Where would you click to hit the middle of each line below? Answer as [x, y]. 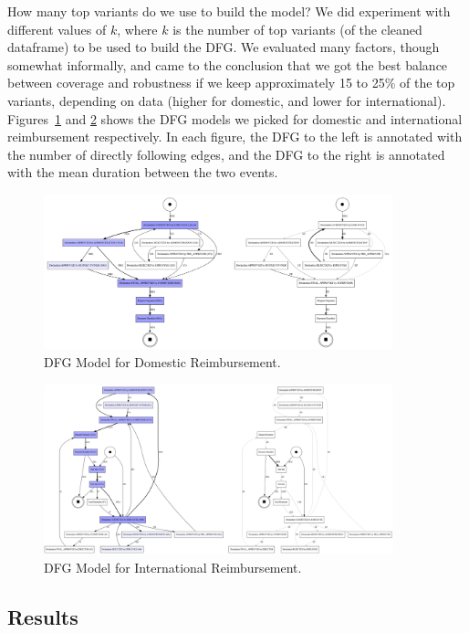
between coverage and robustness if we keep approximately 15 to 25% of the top [231, 83]
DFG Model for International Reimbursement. [173, 567]
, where [137, 29]
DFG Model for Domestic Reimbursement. [162, 362]
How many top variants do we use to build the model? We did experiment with [229, 11]
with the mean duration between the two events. [143, 172]
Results [43, 616]
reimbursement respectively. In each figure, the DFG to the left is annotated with [235, 137]
